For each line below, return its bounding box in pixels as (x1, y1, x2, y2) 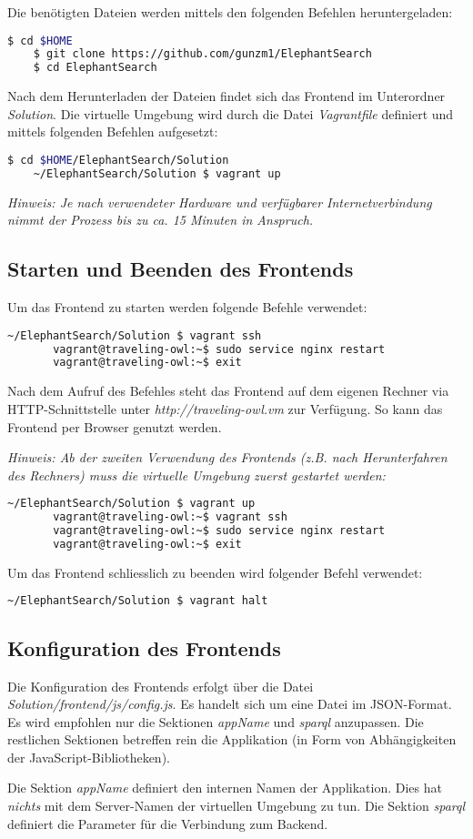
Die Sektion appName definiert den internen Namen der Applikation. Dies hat (7, 778, 442, 797)
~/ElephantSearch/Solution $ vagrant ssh (7, 329, 262, 342)
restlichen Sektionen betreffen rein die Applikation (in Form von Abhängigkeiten (7, 730, 457, 749)
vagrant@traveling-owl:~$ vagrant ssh (53, 510, 287, 524)
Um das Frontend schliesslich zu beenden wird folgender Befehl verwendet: (7, 562, 423, 581)
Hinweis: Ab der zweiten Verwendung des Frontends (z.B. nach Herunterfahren (7, 448, 448, 467)
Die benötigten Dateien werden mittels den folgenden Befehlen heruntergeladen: (7, 3, 453, 21)
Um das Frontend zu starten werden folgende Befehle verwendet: (7, 298, 367, 317)
